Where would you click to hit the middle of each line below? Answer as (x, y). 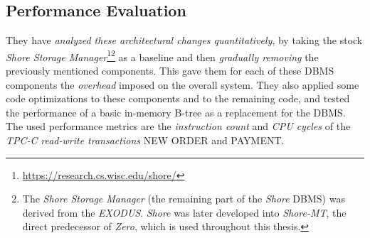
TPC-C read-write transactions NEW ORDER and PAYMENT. (145, 140)
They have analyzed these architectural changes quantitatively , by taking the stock (184, 40)
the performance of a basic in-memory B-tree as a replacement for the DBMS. (176, 112)
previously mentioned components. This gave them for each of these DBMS (170, 71)
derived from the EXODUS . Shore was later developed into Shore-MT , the (184, 212)
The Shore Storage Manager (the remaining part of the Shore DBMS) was (184, 199)
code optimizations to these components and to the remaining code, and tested (178, 98)
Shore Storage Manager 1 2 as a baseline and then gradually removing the (162, 55)
